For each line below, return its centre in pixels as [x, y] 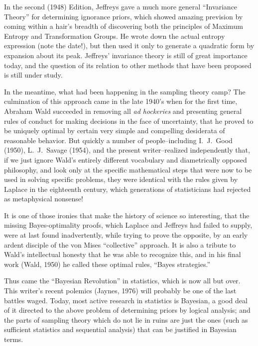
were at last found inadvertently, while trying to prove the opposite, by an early [126, 235]
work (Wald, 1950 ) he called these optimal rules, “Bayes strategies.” [107, 264]
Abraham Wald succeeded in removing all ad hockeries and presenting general [123, 111]
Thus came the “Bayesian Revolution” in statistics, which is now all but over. [122, 281]
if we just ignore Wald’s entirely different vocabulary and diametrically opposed [126, 159]
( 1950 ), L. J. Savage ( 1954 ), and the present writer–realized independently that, [127, 150]
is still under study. [33, 75]
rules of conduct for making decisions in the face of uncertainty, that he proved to [129, 121]
